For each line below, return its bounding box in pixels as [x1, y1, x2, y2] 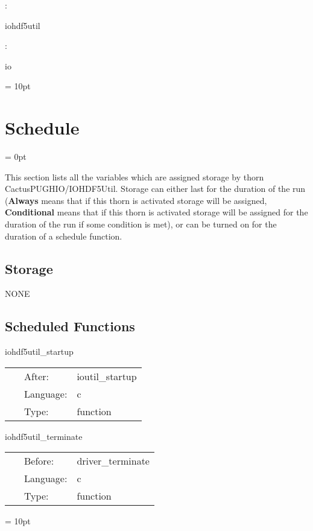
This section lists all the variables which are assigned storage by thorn [5, 170, 264, 183]
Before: [24, 454, 54, 468]
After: [24, 369, 49, 383]
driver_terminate [77, 454, 150, 468]
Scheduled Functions [5, 317, 135, 335]
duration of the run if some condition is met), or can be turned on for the [5, 218, 277, 231]
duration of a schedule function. [5, 229, 122, 242]
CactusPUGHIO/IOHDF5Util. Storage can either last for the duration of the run [5, 182, 306, 195]
